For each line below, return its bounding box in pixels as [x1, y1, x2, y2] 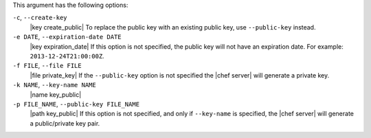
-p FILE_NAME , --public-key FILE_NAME [12, 100, 140, 108]
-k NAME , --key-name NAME [12, 81, 96, 89]
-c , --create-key [12, 14, 67, 22]
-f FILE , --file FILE [12, 62, 82, 70]
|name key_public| [30, 90, 82, 99]
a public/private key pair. [30, 119, 100, 127]
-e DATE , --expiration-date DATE [12, 33, 122, 41]
